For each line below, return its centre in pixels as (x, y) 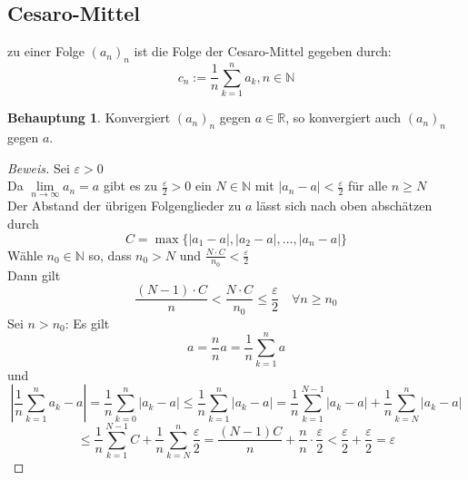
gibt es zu (130, 186)
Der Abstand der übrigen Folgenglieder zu (124, 206)
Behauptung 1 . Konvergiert (89, 118)
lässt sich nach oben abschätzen (344, 206)
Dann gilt (34, 274)
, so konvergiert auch (344, 118)
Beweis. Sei (39, 167)
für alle (368, 186)
